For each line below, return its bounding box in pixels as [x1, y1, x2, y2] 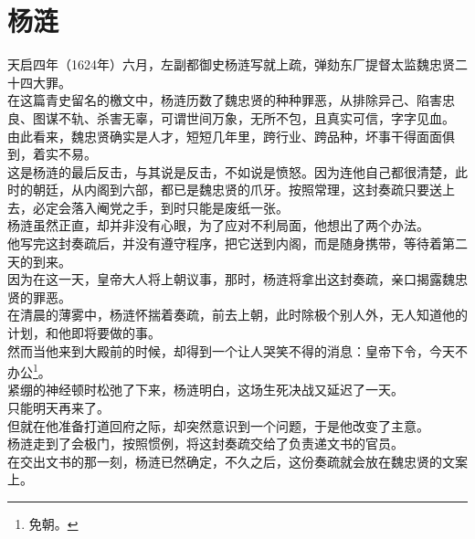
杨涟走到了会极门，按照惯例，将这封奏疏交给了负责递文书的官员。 [7, 434, 404, 453]
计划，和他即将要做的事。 [7, 323, 161, 343]
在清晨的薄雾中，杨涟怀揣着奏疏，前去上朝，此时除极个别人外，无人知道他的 [7, 305, 468, 324]
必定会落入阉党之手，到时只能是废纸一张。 [32, 197, 289, 217]
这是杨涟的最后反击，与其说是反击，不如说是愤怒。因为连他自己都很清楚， [7, 162, 455, 181]
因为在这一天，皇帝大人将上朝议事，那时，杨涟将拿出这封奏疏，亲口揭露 [7, 269, 442, 289]
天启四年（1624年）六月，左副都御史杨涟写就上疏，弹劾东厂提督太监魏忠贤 [7, 55, 455, 74]
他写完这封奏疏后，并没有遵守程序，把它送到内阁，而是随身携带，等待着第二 [7, 234, 468, 253]
